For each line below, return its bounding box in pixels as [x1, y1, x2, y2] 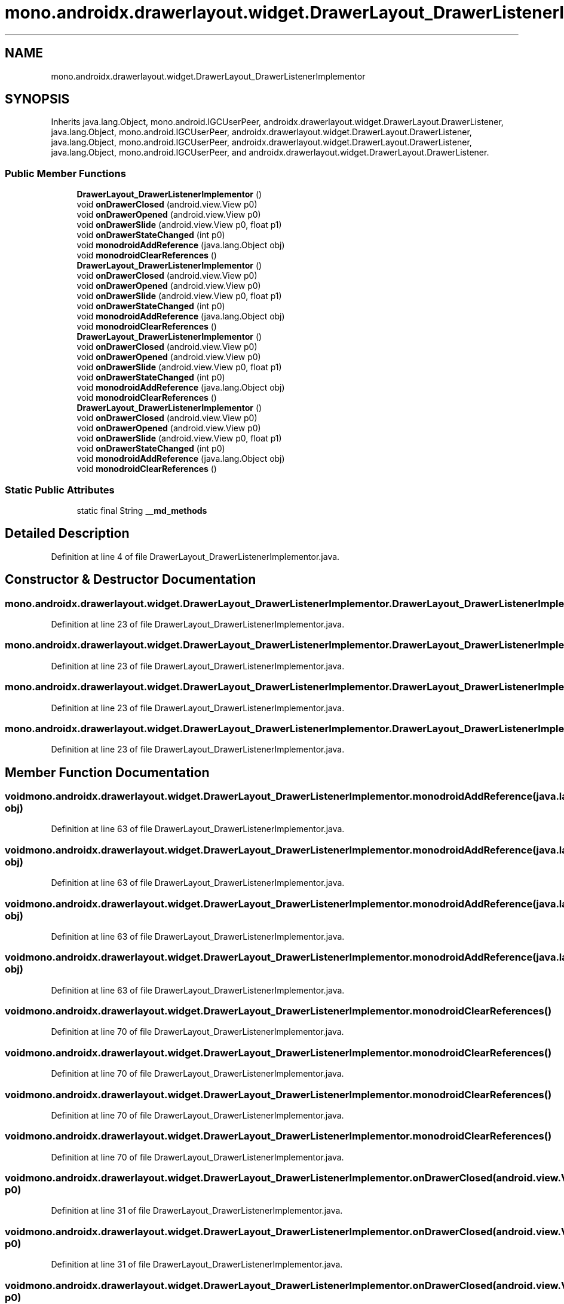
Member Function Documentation [5, 764, 210, 780]
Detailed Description [5, 526, 130, 541]
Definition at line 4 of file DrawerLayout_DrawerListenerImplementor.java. [51, 551, 340, 562]
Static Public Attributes [5, 483, 115, 496]
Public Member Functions [5, 167, 126, 179]
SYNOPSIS [5, 92, 70, 107]
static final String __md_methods [76, 505, 207, 516]
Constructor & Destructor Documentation [5, 572, 256, 587]
